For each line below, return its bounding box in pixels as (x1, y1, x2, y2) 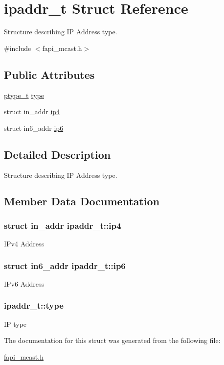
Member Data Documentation (4, 194, 160, 209)
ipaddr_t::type (4, 299, 64, 312)
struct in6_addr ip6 (4, 122, 64, 133)
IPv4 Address (4, 239, 45, 249)
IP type (4, 318, 27, 329)
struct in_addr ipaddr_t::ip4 (4, 219, 121, 231)
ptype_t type (4, 90, 45, 100)
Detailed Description (4, 146, 111, 162)
